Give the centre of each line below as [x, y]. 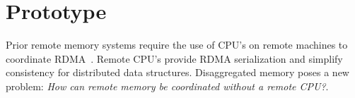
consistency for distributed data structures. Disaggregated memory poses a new [177, 72]
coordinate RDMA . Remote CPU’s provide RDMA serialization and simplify [174, 58]
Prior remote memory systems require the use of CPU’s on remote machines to [177, 45]
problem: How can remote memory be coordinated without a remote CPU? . [167, 86]
